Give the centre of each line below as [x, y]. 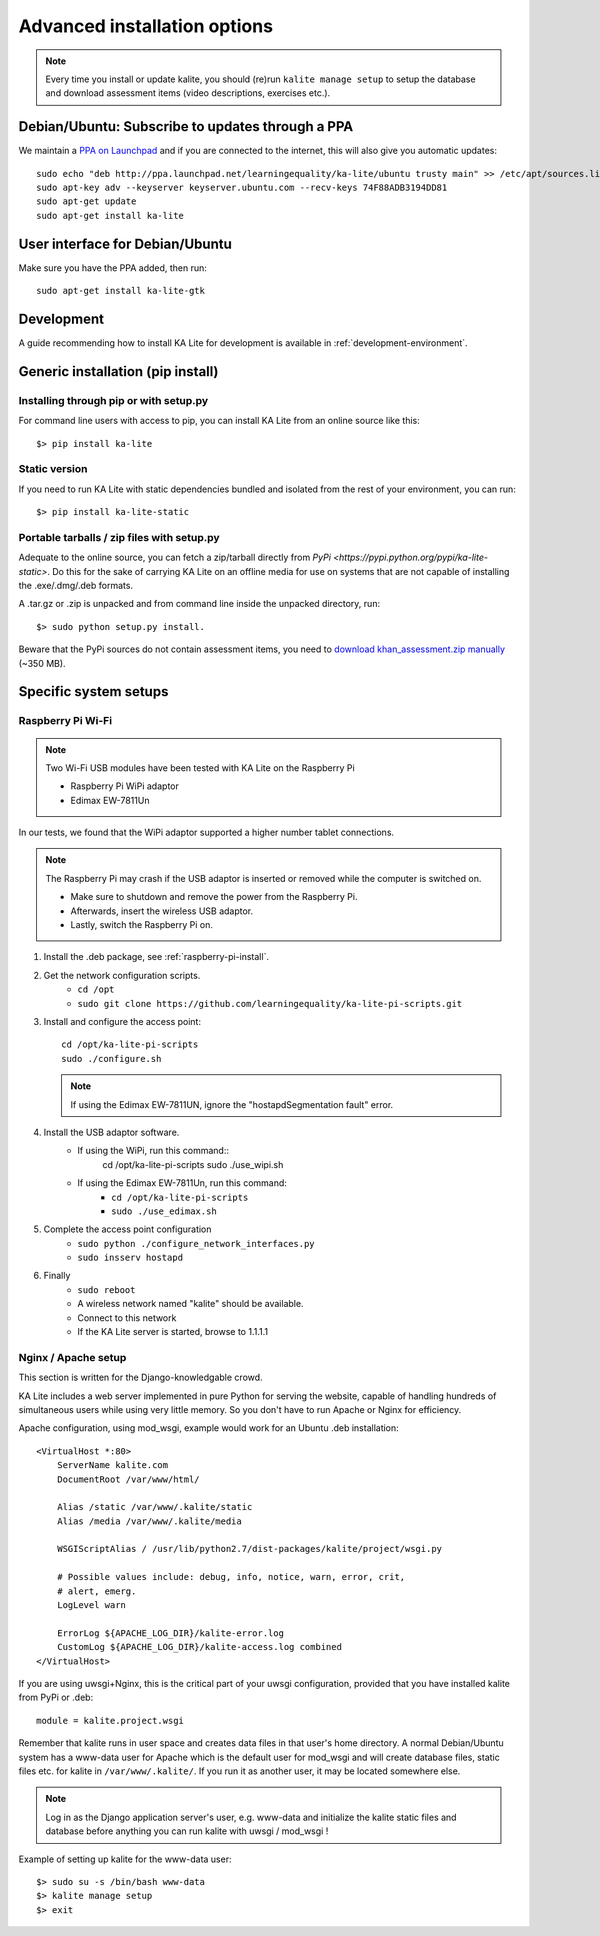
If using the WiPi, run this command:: [153, 1151]
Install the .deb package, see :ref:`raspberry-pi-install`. [156, 957]
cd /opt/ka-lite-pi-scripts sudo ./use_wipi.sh [193, 1164]
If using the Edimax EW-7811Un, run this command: [182, 1183]
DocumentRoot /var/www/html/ [128, 1479]
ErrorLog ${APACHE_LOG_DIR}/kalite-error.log [170, 1633]
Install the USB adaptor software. [111, 1132]
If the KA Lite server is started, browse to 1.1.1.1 [173, 1332]
